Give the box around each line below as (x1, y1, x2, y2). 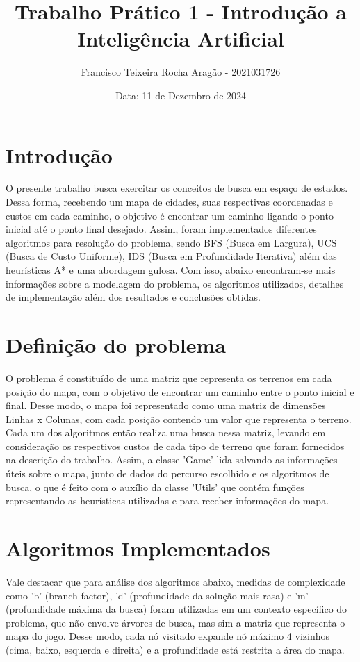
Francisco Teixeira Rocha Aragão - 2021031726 (81, 65, 281, 79)
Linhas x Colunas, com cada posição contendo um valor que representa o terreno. (6, 411, 352, 426)
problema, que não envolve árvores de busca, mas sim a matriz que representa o (6, 615, 345, 629)
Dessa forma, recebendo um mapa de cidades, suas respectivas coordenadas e (6, 195, 333, 209)
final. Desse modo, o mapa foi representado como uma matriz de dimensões (6, 398, 326, 413)
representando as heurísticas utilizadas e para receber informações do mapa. (6, 493, 329, 508)
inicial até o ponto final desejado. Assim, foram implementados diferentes (6, 222, 317, 236)
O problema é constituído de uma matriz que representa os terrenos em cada (6, 370, 332, 385)
